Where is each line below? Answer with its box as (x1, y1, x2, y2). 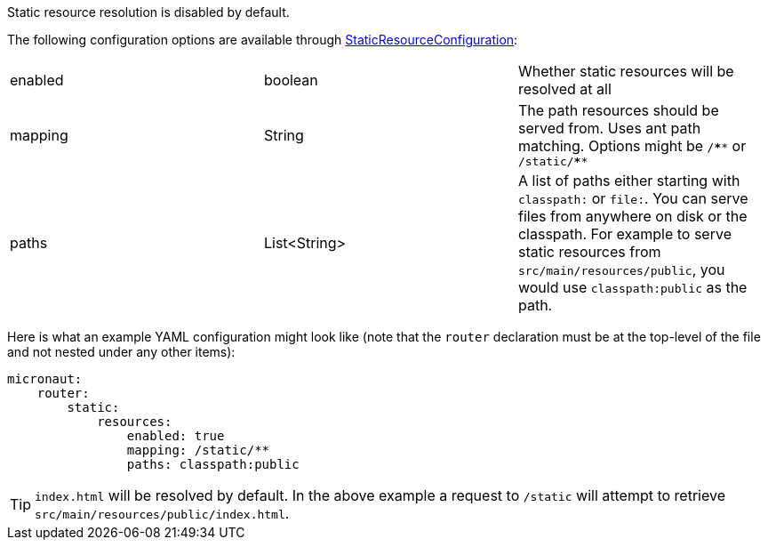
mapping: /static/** (126, 443, 270, 457)
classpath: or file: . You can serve (517, 189, 748, 207)
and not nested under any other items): (7, 344, 236, 359)
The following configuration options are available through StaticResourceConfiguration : (7, 32, 518, 47)
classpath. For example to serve (517, 225, 732, 243)
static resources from (517, 243, 661, 261)
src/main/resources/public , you (517, 261, 725, 278)
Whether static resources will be (517, 62, 734, 80)
